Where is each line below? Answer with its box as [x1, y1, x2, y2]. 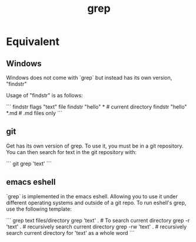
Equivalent [6, 35, 60, 48]
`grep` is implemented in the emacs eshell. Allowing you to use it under [6, 192, 178, 200]
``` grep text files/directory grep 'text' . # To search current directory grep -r [6, 217, 190, 224]
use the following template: [6, 205, 72, 212]
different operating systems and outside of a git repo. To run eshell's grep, [6, 199, 187, 206]
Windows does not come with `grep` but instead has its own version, [6, 74, 172, 81]
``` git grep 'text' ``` [6, 160, 52, 167]
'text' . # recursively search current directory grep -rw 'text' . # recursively [6, 223, 187, 230]
